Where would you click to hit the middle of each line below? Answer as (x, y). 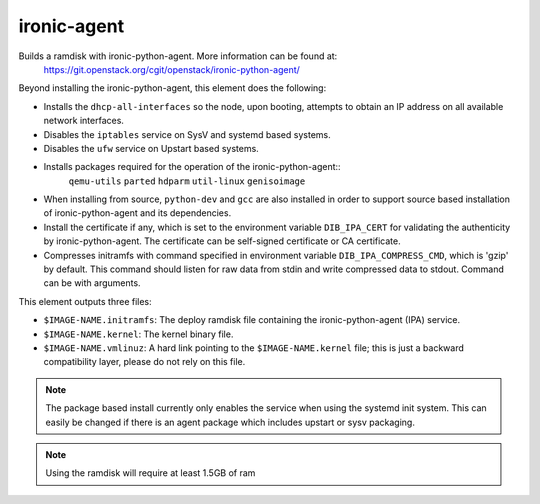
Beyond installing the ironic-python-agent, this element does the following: (172, 88)
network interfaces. (84, 121)
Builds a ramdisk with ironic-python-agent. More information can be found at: (178, 56)
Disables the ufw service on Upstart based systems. (151, 148)
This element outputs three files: (85, 301)
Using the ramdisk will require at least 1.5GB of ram (150, 473)
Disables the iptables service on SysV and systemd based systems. (187, 134)
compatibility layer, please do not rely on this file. (144, 362)
